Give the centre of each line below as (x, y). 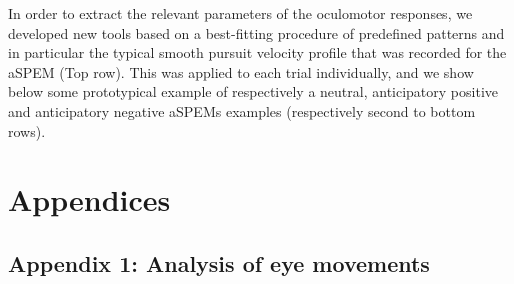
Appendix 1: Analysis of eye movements (219, 262)
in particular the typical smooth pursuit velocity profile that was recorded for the (257, 52)
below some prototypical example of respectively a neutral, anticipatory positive (253, 91)
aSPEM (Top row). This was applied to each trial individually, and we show (241, 71)
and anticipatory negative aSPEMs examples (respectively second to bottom (242, 110)
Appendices (89, 199)
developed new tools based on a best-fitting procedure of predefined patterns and (256, 32)
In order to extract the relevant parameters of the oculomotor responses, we (240, 13)
